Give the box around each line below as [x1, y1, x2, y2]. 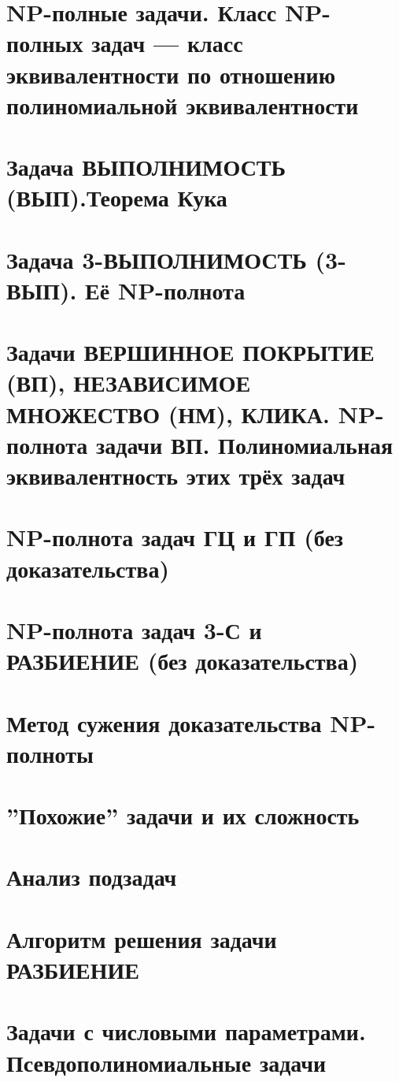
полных [6, 27, 83, 59]
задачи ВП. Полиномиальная [96, 428, 393, 460]
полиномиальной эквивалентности [6, 88, 359, 121]
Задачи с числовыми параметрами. [6, 1015, 366, 1047]
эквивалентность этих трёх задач [6, 459, 345, 491]
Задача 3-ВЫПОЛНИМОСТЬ [6, 243, 307, 275]
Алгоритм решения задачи [6, 922, 277, 954]
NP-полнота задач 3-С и [6, 613, 262, 645]
